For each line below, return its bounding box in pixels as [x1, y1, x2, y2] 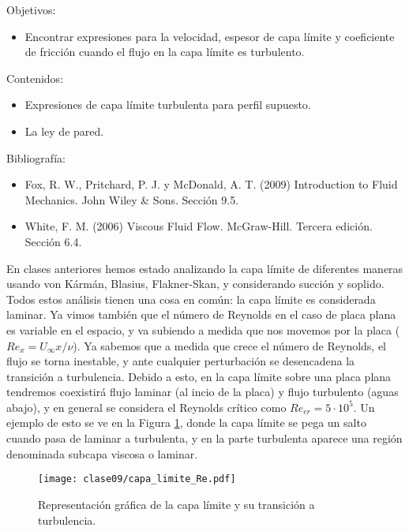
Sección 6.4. [24, 233, 82, 249]
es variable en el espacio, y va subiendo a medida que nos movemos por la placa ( [6, 321, 400, 338]
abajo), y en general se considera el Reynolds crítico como [6, 398, 287, 415]
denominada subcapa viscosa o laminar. [6, 445, 198, 462]
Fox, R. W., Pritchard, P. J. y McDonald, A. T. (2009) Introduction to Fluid [24, 176, 398, 193]
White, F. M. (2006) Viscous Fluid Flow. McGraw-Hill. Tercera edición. [24, 218, 373, 234]
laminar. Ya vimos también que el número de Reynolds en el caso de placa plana [6, 306, 396, 323]
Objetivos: [6, 2, 56, 17]
